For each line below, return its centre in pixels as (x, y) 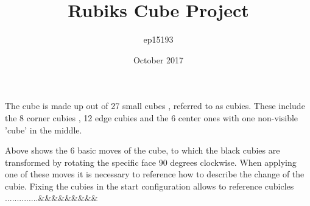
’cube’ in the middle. (44, 130)
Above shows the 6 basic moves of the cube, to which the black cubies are (143, 150)
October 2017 (158, 59)
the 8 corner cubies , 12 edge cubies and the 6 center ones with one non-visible (152, 117)
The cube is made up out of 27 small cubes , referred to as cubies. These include (155, 106)
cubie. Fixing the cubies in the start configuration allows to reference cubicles (150, 186)
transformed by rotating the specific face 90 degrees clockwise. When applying (151, 162)
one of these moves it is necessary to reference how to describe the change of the (155, 174)
